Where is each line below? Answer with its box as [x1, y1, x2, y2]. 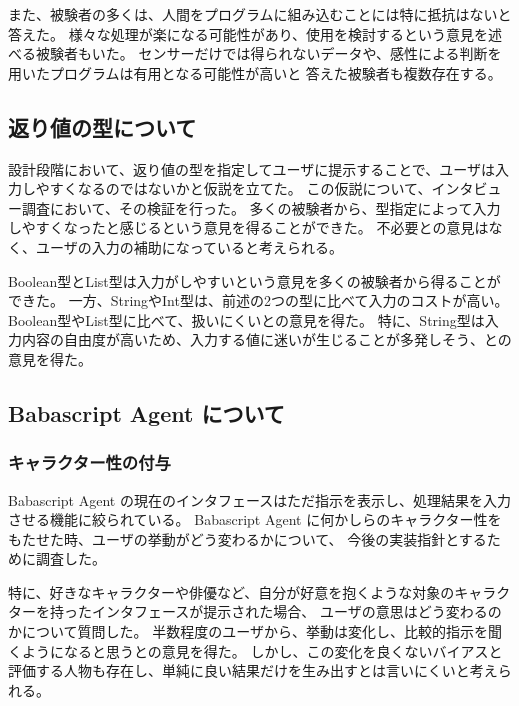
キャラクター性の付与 [8, 450, 171, 475]
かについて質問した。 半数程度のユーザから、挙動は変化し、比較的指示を [8, 621, 488, 642]
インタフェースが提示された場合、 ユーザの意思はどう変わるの [91, 601, 502, 622]
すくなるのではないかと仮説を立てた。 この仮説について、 [49, 178, 432, 199]
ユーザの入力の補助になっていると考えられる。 [35, 236, 344, 257]
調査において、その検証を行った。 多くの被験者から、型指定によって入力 [21, 197, 501, 218]
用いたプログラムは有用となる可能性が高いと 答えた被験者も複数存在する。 [8, 62, 502, 83]
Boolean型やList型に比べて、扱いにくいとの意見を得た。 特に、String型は [8, 309, 485, 330]
